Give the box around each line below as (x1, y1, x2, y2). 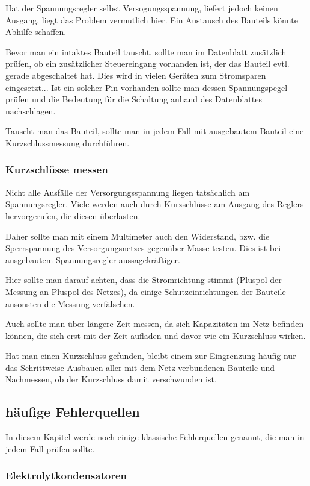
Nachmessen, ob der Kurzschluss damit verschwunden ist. (5, 373, 217, 385)
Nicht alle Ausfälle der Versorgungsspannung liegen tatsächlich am (5, 185, 250, 198)
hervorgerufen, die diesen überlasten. (5, 209, 141, 222)
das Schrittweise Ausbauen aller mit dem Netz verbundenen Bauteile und (5, 361, 275, 373)
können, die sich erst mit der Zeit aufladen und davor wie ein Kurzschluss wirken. (5, 329, 306, 341)
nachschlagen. (5, 104, 56, 117)
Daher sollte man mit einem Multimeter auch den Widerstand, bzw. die (5, 229, 270, 242)
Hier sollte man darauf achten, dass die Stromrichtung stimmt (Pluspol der (5, 273, 282, 286)
